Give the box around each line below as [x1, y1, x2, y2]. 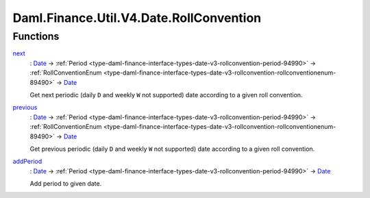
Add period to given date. [29, 180, 102, 188]
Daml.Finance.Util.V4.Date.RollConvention [12, 10, 262, 25]
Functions [12, 30, 60, 42]
